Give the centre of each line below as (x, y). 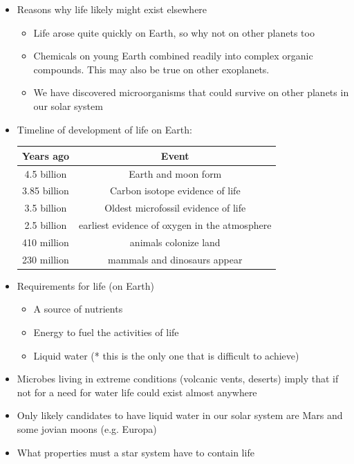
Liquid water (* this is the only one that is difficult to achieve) (166, 355)
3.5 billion (46, 208)
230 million (46, 259)
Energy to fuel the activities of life (106, 332)
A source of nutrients (78, 309)
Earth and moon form (175, 173)
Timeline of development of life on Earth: (104, 129)
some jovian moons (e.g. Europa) (87, 428)
